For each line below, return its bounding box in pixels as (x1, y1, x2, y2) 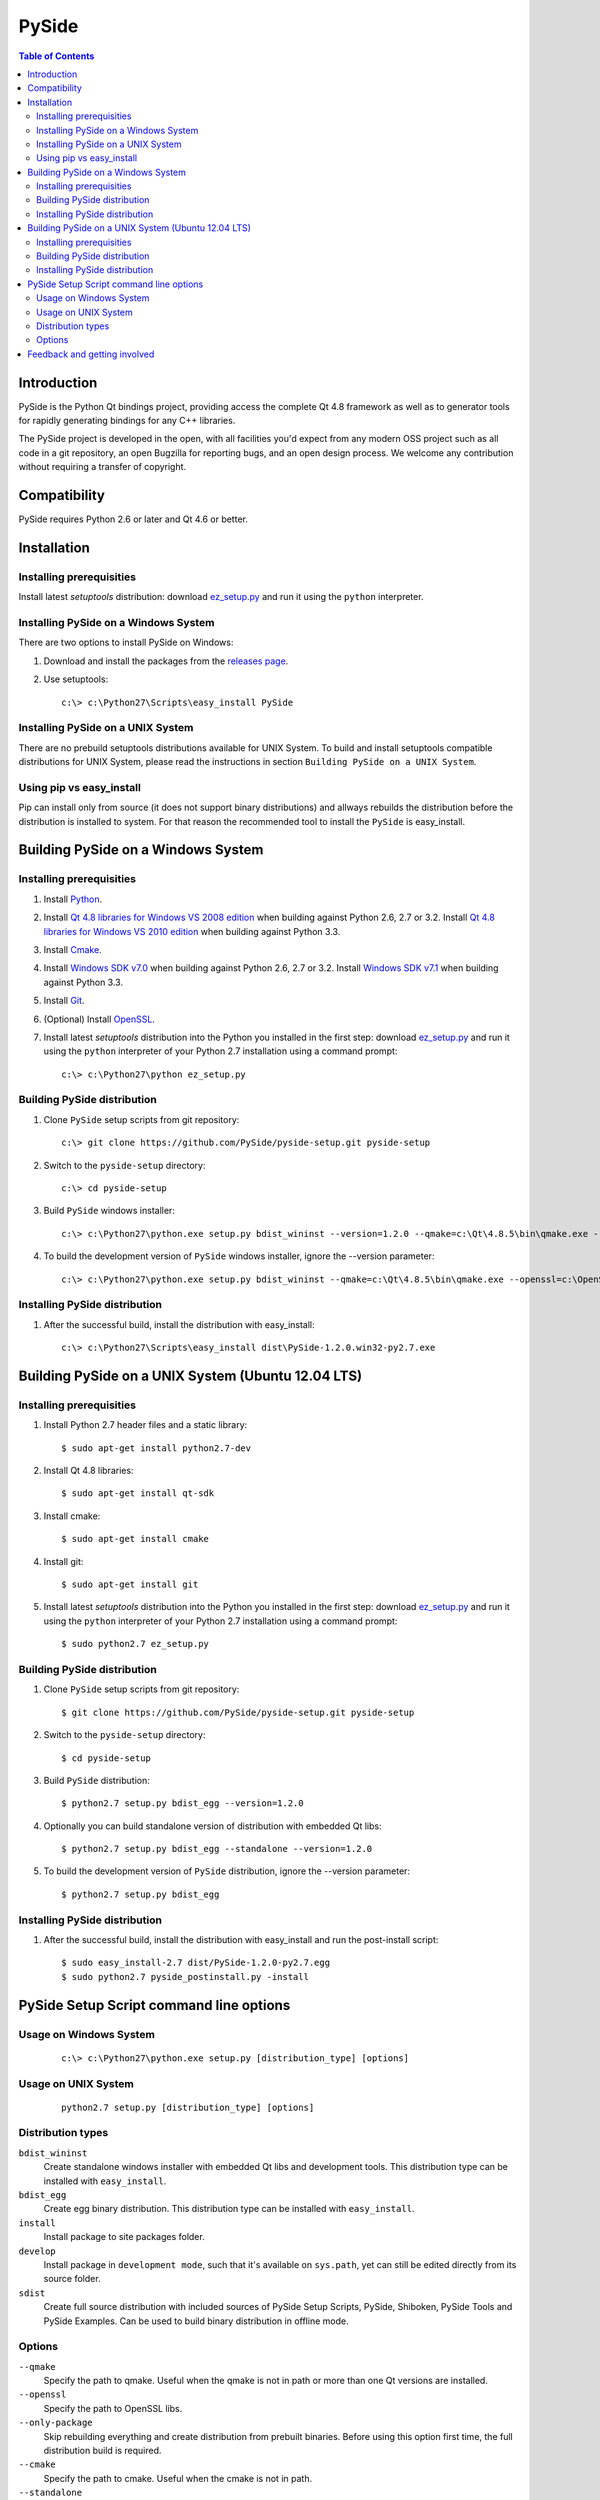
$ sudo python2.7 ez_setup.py (61, 1638, 210, 1650)
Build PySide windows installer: (43, 1205, 175, 1217)
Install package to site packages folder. (43, 2231, 205, 2243)
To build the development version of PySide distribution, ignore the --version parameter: (43, 1865, 410, 1877)
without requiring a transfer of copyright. (18, 461, 187, 473)
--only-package (18, 2417, 94, 2429)
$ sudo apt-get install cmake (61, 1533, 210, 1545)
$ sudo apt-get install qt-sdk (61, 1488, 215, 1499)
